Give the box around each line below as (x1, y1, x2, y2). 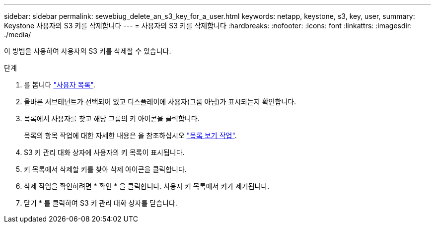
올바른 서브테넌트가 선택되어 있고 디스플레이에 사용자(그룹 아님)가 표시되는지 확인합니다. (24, 97, 296, 106)
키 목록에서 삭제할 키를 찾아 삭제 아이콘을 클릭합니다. (24, 165, 187, 173)
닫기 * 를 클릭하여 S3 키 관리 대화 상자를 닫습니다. (24, 199, 177, 207)
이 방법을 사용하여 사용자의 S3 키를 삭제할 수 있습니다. (4, 47, 171, 55)
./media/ (4, 30, 31, 39)
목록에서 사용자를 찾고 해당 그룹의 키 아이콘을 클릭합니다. (24, 114, 200, 123)
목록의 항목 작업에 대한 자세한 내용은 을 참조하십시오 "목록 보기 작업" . (24, 131, 237, 140)
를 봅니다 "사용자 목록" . (24, 80, 95, 89)
